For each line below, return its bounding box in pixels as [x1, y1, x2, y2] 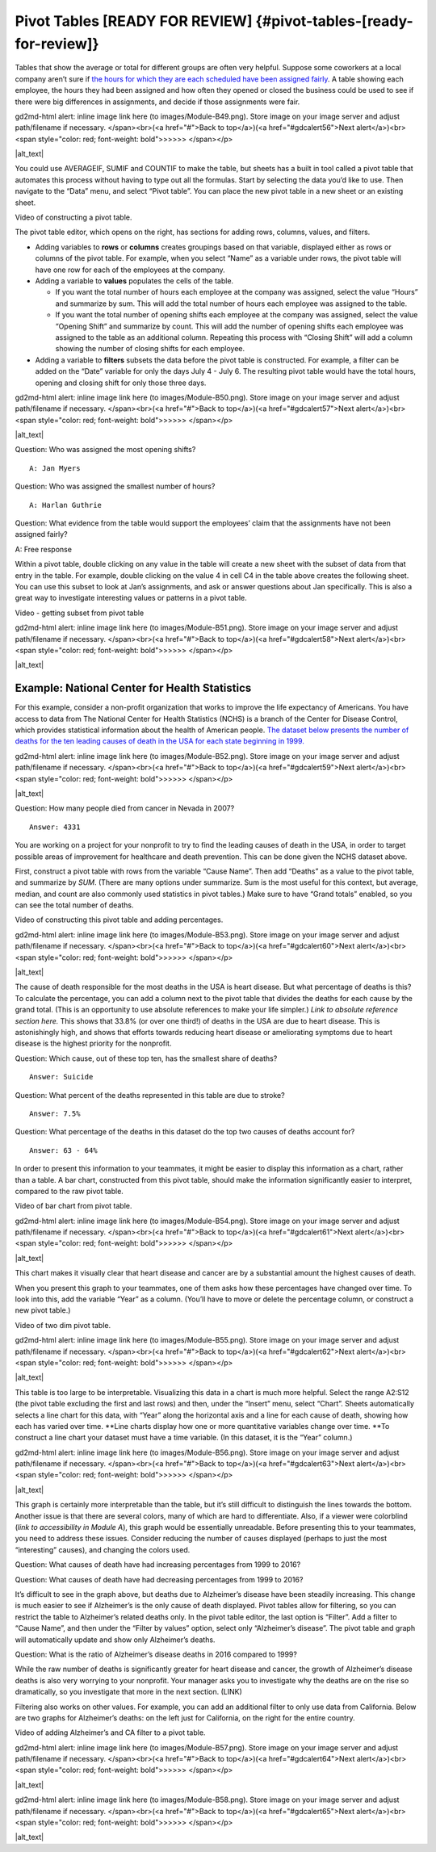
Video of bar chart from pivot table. [15, 1201, 132, 1211]
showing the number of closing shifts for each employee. [55, 344, 245, 354]
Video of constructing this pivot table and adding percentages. [15, 915, 224, 924]
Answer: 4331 [29, 822, 81, 832]
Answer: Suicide [29, 1072, 94, 1082]
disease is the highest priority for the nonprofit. [15, 1038, 172, 1049]
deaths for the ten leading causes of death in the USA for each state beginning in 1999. [15, 736, 304, 746]
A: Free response [15, 544, 73, 554]
